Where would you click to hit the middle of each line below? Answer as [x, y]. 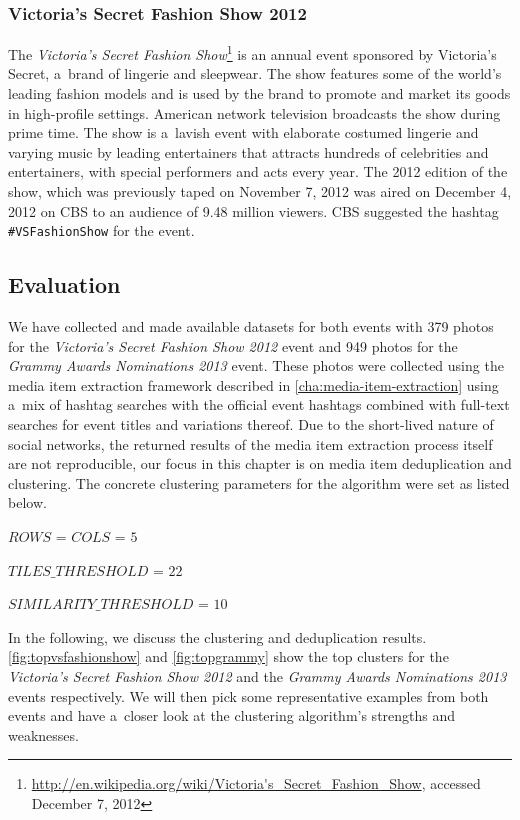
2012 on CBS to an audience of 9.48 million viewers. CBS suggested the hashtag [253, 210]
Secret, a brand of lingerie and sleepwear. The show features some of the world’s [255, 73]
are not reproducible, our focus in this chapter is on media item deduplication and [260, 463]
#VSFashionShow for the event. [101, 230]
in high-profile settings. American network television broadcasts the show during [254, 112]
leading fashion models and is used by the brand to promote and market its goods [259, 93]
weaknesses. [43, 734]
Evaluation [64, 284]
